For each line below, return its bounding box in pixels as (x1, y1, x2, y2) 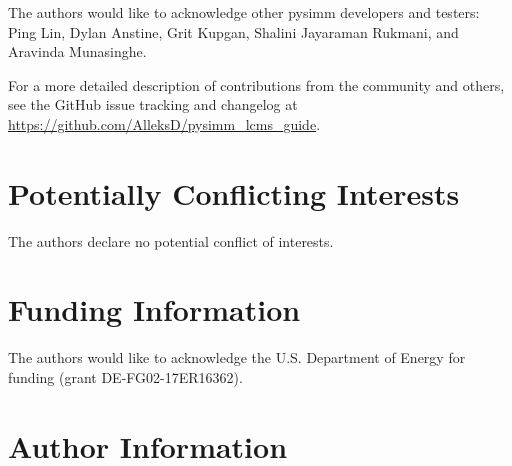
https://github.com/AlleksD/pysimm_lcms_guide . (8, 113, 321, 134)
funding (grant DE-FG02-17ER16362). (8, 367, 243, 387)
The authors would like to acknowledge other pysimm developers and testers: (8, 2, 480, 22)
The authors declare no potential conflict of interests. (8, 230, 334, 251)
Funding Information (8, 289, 301, 330)
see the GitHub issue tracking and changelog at (8, 94, 298, 115)
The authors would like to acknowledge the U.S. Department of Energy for (8, 347, 466, 368)
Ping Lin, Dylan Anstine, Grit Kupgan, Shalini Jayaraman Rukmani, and (8, 21, 459, 42)
